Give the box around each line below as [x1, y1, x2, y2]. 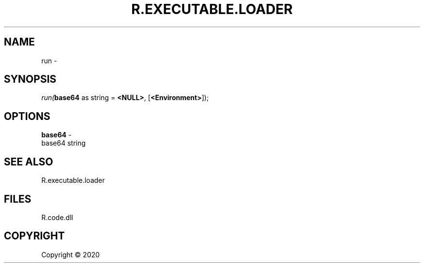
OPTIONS [4, 110, 50, 122]
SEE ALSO [4, 155, 53, 168]
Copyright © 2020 [41, 250, 100, 259]
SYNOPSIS [4, 73, 57, 86]
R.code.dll [41, 213, 73, 222]
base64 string [41, 139, 86, 148]
